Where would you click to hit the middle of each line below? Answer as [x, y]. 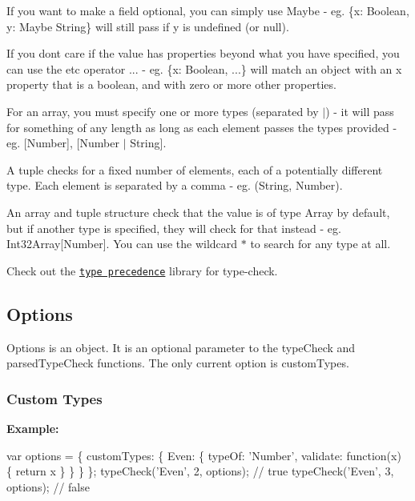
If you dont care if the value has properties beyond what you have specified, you [203, 53]
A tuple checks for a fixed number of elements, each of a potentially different [195, 169]
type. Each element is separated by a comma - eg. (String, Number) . [175, 185]
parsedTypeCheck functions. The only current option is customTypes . [178, 363]
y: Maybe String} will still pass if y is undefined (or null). [148, 26]
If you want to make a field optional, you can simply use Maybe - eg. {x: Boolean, [208, 10]
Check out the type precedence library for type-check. [142, 270]
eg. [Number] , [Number [63, 143]
